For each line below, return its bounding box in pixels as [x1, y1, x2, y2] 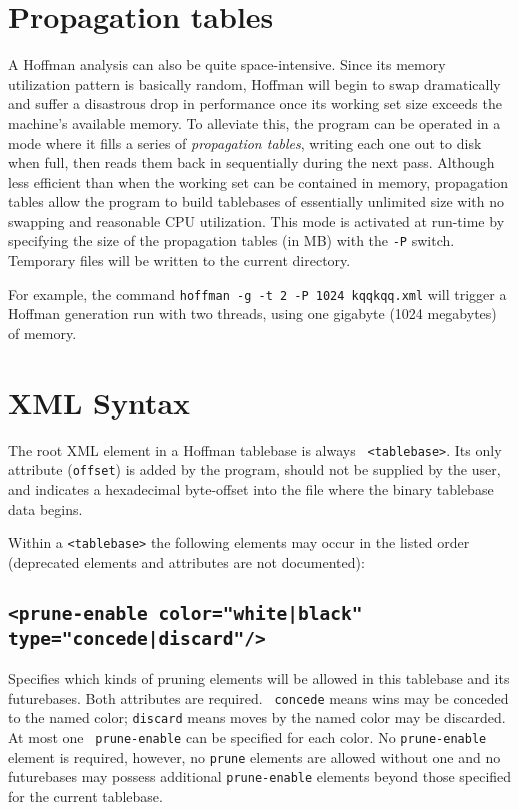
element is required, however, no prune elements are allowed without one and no [8, 746, 501, 767]
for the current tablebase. [8, 786, 163, 807]
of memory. [8, 322, 77, 343]
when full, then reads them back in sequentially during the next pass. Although [8, 152, 495, 173]
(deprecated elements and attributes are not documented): [8, 551, 365, 572]
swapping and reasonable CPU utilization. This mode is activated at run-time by [8, 210, 505, 231]
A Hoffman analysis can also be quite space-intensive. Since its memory [8, 54, 446, 75]
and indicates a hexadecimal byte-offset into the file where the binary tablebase [8, 479, 494, 499]
